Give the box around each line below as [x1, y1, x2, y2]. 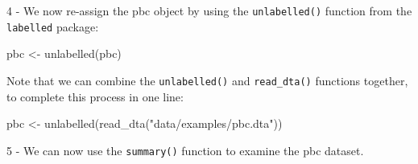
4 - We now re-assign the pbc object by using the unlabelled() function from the [6, 2, 412, 18]
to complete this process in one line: [6, 88, 184, 105]
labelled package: [6, 18, 99, 35]
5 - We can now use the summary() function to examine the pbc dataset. [6, 141, 364, 158]
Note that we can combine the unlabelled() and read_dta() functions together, [6, 72, 408, 88]
